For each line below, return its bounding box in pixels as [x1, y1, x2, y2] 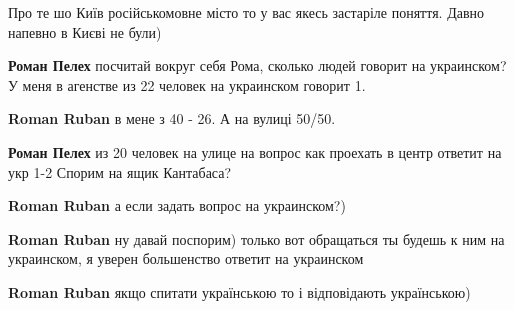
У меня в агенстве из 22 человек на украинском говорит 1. [8, 74, 366, 95]
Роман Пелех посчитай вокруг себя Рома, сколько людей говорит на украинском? [8, 55, 507, 76]
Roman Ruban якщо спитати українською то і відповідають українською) [8, 281, 471, 302]
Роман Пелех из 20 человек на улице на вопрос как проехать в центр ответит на [8, 141, 502, 162]
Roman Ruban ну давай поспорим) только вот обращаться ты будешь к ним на [8, 228, 505, 249]
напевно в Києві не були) [8, 21, 162, 42]
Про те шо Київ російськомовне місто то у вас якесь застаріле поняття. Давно [8, 2, 485, 22]
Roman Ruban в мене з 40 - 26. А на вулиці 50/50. [8, 108, 336, 129]
